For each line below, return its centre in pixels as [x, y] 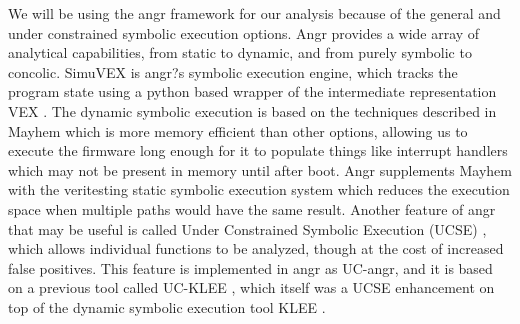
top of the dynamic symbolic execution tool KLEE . [167, 306]
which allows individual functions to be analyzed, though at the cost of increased [256, 248]
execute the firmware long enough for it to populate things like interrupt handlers [258, 150]
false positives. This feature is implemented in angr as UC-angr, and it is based [250, 267]
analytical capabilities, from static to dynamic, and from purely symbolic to [240, 52]
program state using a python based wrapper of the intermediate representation [252, 91]
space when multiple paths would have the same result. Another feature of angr [252, 208]
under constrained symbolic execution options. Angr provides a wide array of [244, 32]
